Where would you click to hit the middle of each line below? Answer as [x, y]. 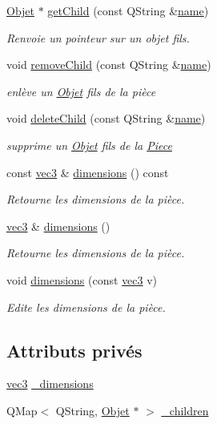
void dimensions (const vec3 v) [82, 279]
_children [185, 410]
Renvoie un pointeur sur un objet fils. [98, 37]
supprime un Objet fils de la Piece [89, 145]
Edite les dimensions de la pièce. [86, 307]
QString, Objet [92, 410]
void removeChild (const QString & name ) [109, 65]
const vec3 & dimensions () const [88, 172]
